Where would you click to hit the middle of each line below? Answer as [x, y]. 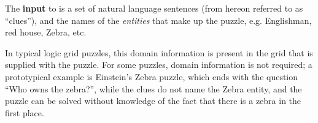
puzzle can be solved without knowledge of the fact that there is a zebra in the [153, 101]
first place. [25, 112]
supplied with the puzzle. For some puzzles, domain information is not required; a [159, 65]
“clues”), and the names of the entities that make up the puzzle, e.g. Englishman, [158, 20]
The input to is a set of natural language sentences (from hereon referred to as [154, 8]
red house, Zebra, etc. [46, 32]
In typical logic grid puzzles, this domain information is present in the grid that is [159, 52]
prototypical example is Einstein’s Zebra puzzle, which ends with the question [152, 76]
